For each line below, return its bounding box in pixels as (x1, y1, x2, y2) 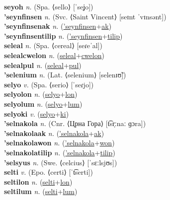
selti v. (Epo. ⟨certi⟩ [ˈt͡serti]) (4, 167, 93, 177)
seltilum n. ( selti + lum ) (4, 186, 78, 197)
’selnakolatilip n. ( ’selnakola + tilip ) (4, 147, 115, 157)
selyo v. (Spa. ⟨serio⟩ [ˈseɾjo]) (4, 79, 94, 89)
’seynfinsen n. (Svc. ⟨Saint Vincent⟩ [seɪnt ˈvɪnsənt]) (4, 11, 167, 21)
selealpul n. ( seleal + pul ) (4, 60, 82, 70)
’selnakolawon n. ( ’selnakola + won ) (4, 137, 115, 148)
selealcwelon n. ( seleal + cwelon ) (4, 50, 104, 60)
